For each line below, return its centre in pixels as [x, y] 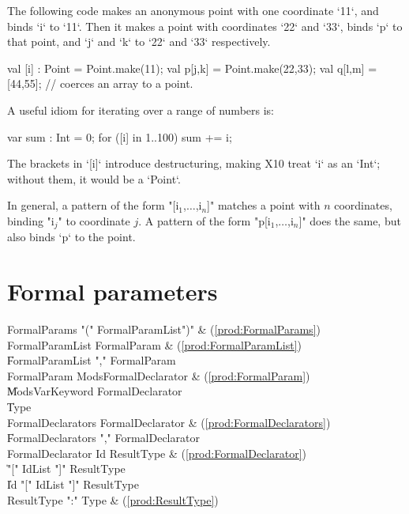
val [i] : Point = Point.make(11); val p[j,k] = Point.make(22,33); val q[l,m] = [192, 68]
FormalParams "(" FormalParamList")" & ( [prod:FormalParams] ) [164, 329]
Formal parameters [113, 291]
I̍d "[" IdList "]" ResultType [73, 484]
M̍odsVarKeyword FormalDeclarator [95, 391]
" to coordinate [94, 220]
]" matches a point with [264, 205]
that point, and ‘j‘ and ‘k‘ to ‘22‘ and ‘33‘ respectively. [139, 42]
